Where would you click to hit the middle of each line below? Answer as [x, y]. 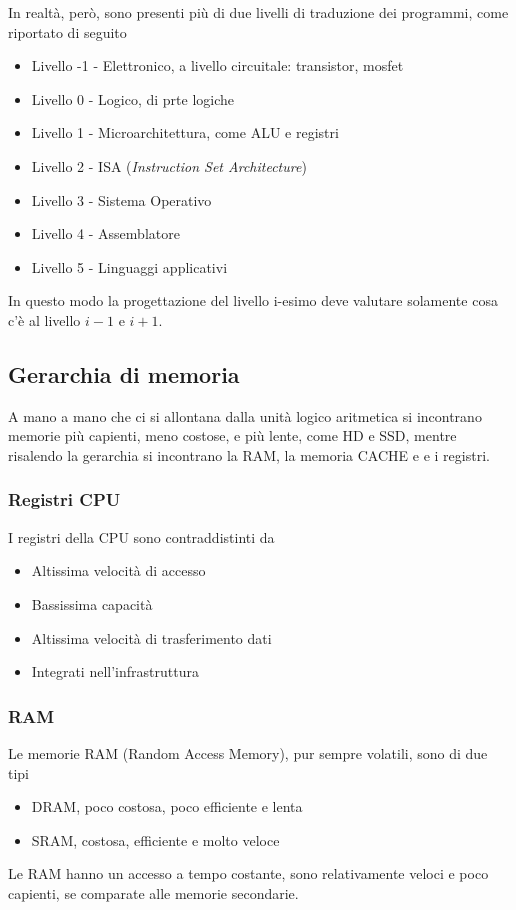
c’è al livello [44, 319]
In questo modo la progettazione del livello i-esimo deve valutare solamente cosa [253, 300]
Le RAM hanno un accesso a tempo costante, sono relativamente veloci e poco [248, 873]
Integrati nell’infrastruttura [115, 671]
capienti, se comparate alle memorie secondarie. [153, 892]
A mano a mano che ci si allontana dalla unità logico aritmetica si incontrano [245, 415]
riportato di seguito [67, 31]
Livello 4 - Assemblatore [105, 233]
